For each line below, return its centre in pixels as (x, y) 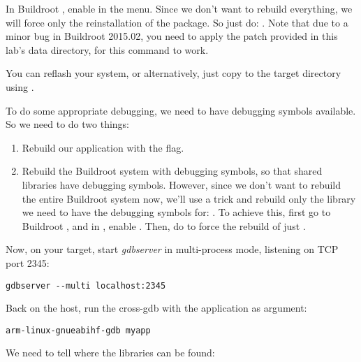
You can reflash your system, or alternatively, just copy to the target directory (174, 73)
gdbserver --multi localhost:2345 (86, 285)
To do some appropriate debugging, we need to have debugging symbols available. (181, 110)
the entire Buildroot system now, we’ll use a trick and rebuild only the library (189, 198)
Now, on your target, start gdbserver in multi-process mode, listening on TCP (172, 249)
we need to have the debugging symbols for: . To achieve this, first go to (176, 212)
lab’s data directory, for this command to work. (107, 49)
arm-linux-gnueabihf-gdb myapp (78, 330)
